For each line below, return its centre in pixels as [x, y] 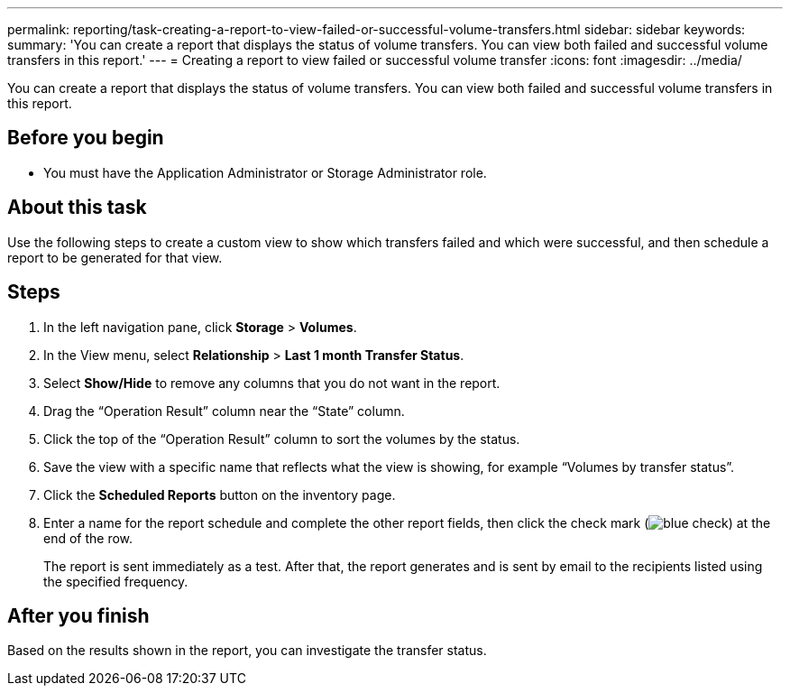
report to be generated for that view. [115, 257]
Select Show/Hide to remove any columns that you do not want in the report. [272, 383]
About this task [77, 208]
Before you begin [86, 138]
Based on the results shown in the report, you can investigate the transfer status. [247, 651]
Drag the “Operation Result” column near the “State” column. [224, 411]
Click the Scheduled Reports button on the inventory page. [220, 494]
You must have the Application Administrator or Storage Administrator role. [265, 172]
